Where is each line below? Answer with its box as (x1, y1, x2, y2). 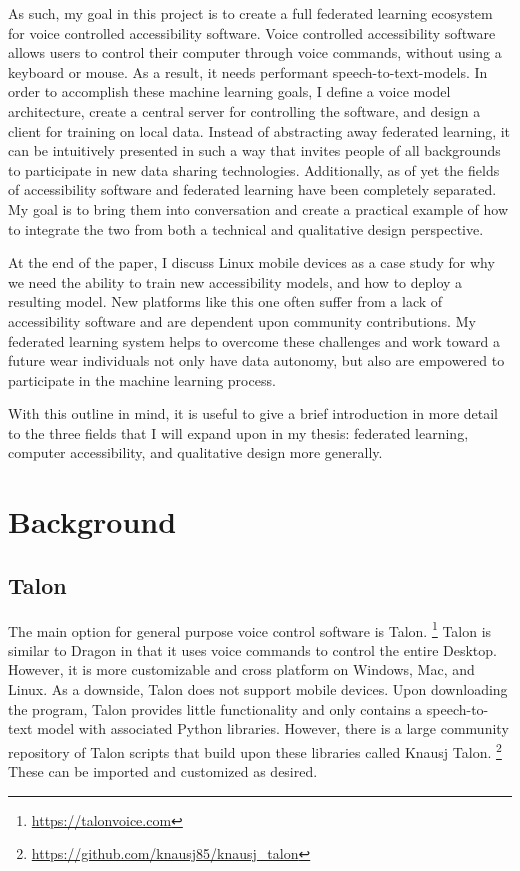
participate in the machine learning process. (8, 369, 276, 390)
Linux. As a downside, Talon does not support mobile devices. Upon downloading (8, 679, 508, 700)
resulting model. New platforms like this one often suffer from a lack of (8, 291, 443, 312)
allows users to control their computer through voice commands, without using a (8, 42, 502, 63)
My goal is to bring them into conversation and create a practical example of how (8, 198, 509, 219)
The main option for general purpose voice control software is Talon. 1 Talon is (8, 617, 492, 641)
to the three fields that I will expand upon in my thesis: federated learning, (8, 422, 469, 443)
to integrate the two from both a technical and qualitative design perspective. (8, 218, 484, 239)
